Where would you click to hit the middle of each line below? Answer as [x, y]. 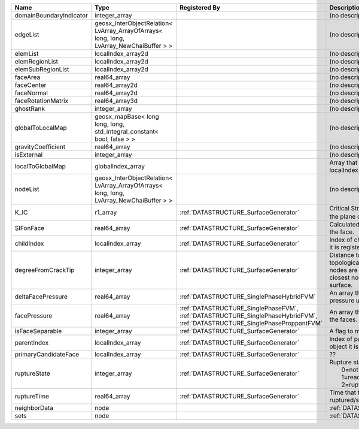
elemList [27, 54]
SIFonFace [30, 228]
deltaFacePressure [41, 297]
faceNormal [31, 93]
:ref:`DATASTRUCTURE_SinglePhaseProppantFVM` [251, 324]
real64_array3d [116, 101]
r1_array [106, 213]
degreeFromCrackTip [45, 270]
